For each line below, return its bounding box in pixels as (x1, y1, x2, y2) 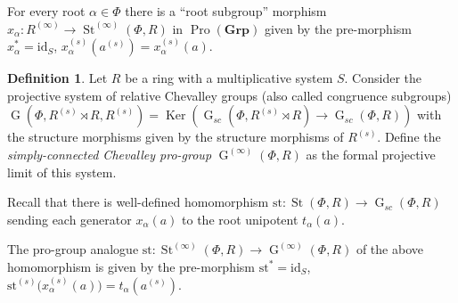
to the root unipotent (182, 209, 299, 228)
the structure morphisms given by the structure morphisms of (7, 127, 344, 146)
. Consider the (344, 69, 421, 87)
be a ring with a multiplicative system (125, 69, 333, 87)
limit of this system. (7, 162, 117, 181)
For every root (7, 2, 86, 20)
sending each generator (7, 209, 132, 228)
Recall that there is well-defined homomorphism (7, 192, 269, 211)
